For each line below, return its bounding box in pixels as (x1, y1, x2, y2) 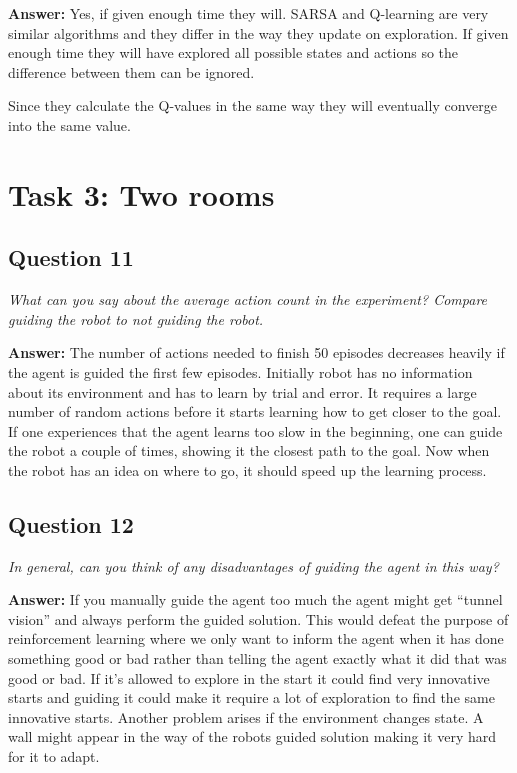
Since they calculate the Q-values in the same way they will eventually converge (8, 95, 497, 116)
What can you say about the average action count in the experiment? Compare (8, 289, 488, 310)
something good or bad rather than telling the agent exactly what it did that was (8, 648, 507, 669)
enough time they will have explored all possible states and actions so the (8, 42, 459, 63)
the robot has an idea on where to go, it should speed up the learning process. (8, 459, 487, 480)
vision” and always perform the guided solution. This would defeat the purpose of (8, 608, 509, 629)
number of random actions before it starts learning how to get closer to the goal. (8, 401, 502, 422)
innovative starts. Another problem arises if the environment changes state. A (8, 706, 484, 727)
